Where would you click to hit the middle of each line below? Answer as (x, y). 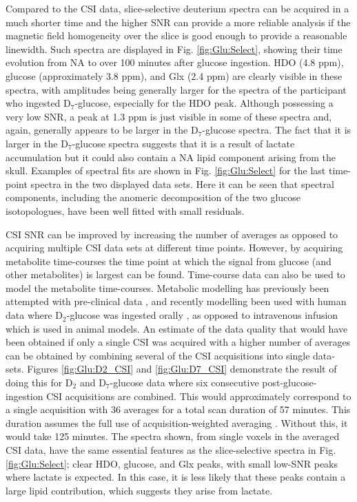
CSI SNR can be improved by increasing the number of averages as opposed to (172, 234)
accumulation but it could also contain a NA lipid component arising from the (171, 157)
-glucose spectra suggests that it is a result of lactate (183, 143)
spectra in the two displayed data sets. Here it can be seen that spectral (182, 184)
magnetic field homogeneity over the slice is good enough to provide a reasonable (176, 35)
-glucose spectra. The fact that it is (277, 130)
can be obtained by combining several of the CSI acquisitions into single (158, 355)
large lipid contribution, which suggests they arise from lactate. (139, 490)
